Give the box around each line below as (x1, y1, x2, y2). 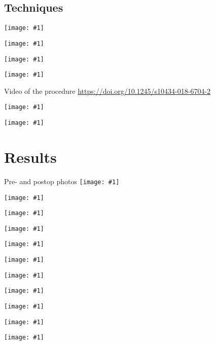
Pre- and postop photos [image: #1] (4, 176, 120, 186)
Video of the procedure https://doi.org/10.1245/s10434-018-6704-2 (4, 85, 211, 96)
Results (4, 146, 57, 167)
